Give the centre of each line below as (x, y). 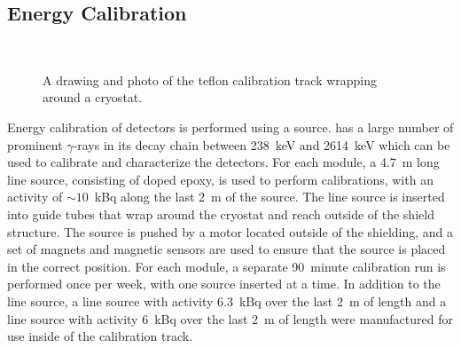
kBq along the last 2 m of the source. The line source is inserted (270, 197)
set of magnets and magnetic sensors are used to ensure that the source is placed (227, 249)
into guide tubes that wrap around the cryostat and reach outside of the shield (221, 214)
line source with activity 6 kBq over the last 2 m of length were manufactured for (230, 318)
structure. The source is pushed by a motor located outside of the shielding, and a (230, 231)
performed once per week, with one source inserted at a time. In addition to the (224, 284)
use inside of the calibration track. (100, 336)
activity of (35, 197)
